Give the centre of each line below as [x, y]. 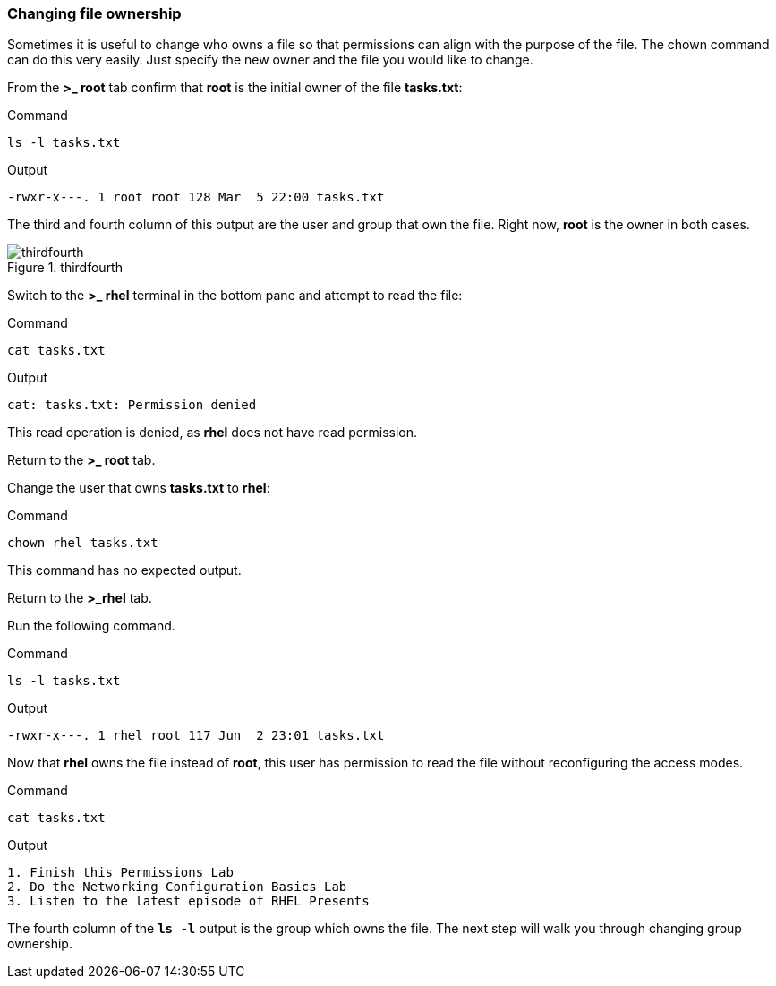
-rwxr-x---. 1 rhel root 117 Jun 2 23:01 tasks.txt [196, 736]
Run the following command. [91, 626]
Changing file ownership [94, 13]
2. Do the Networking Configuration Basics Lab [177, 887]
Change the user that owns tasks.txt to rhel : [139, 488]
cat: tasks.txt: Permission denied [132, 405]
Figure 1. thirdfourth [65, 268]
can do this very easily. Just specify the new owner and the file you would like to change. [270, 60]
